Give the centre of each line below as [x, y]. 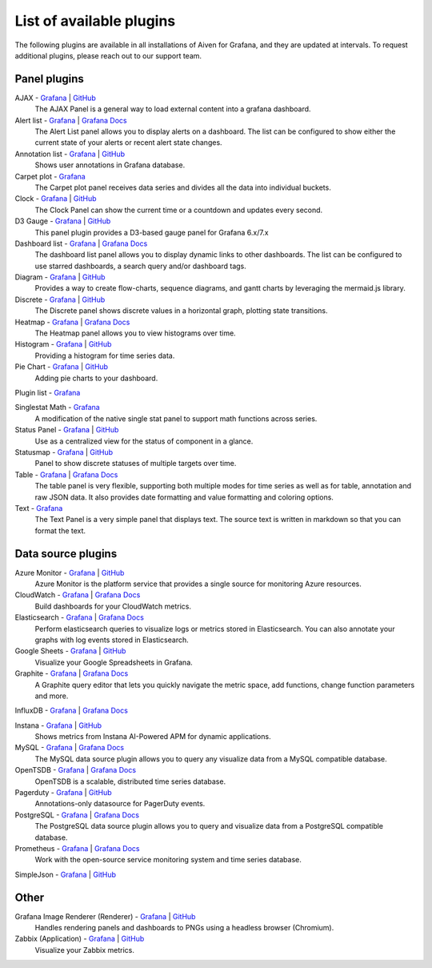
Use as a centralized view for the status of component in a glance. [144, 441]
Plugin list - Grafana [48, 393]
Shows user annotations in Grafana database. [110, 165]
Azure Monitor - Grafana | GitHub [70, 572]
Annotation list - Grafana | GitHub [70, 154]
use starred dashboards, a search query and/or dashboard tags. [141, 266]
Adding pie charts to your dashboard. [96, 378]
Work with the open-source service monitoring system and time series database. [168, 860]
